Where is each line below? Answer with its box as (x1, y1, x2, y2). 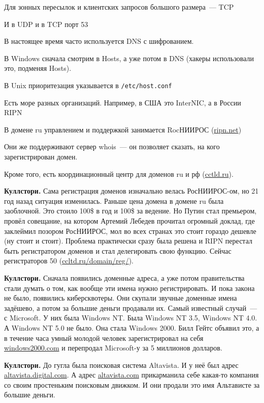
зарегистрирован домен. (4, 151, 78, 162)
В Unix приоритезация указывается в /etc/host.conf (4, 79, 172, 90)
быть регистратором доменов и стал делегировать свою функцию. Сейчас (4, 245, 232, 256)
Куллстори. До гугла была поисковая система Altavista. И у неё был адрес (4, 359, 239, 370)
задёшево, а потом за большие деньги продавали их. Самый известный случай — (4, 302, 257, 313)
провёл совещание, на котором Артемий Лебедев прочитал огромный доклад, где (4, 215, 255, 226)
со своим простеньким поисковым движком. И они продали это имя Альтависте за (4, 379, 260, 390)
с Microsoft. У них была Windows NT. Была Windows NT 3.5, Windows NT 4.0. (4, 312, 257, 323)
